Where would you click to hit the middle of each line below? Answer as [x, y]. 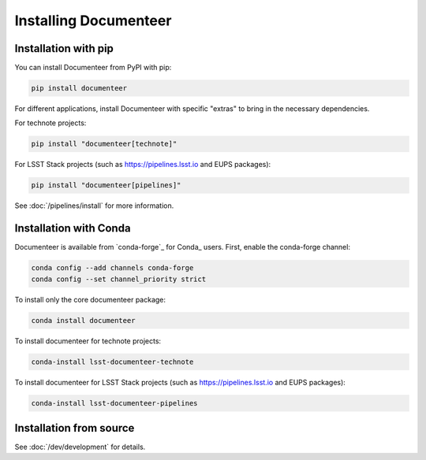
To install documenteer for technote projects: [88, 341]
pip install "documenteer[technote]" [104, 144]
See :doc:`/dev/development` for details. [80, 447]
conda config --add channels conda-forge [112, 268]
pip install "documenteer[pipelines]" [106, 185]
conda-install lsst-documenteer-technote [112, 362]
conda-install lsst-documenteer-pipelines [114, 403]
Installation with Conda [73, 228]
